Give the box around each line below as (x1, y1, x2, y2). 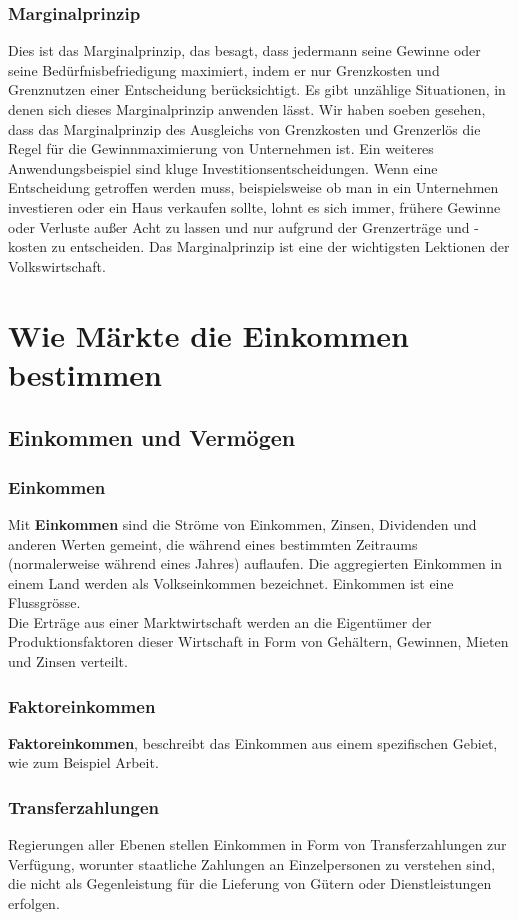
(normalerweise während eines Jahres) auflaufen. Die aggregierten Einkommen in (8, 553, 503, 574)
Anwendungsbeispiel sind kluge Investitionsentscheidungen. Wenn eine (8, 157, 438, 178)
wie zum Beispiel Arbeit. (8, 752, 159, 773)
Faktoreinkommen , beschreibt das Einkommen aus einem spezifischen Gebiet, (8, 732, 498, 753)
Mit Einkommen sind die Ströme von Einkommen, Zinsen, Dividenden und (8, 513, 477, 534)
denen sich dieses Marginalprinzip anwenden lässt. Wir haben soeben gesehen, (8, 99, 486, 119)
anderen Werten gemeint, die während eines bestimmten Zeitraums (8, 533, 418, 554)
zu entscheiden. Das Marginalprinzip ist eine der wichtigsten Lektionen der (51, 236, 510, 257)
